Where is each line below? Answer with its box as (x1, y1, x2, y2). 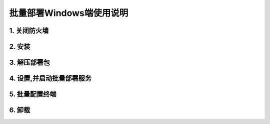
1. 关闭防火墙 (9, 26, 49, 35)
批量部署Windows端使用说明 (9, 7, 128, 18)
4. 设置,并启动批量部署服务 (9, 74, 92, 83)
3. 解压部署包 (9, 58, 50, 67)
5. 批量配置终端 (9, 90, 56, 99)
